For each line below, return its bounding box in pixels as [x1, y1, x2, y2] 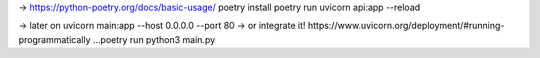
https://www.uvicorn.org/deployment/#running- [307, 20, 505, 32]
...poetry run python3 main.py [92, 33, 216, 45]
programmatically [18, 33, 91, 45]
